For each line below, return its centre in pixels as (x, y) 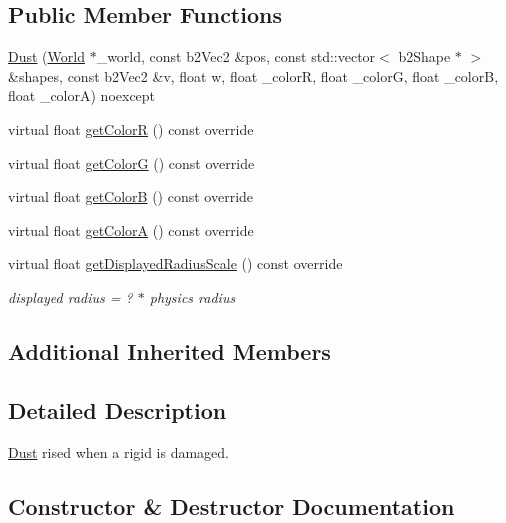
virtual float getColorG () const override (131, 162)
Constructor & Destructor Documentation (231, 505)
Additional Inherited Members (169, 350)
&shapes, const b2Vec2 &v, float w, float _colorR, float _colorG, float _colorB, (253, 75)
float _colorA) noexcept (82, 95)
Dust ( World (46, 56)
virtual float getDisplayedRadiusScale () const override (175, 263)
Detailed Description (117, 409)
